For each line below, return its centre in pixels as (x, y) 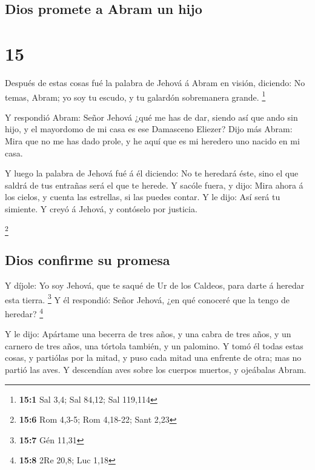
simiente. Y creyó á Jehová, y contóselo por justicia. (101, 208)
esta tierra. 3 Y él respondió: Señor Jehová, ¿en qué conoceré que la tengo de (147, 298)
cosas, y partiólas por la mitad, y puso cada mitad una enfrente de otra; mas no (153, 358)
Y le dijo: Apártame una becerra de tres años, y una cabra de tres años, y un (148, 334)
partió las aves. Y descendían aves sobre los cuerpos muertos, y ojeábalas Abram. (156, 369)
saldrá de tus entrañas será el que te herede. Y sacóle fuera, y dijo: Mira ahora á (154, 185)
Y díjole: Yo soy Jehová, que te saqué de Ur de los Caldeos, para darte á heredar (155, 285)
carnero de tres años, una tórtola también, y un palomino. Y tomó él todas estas (154, 345)
